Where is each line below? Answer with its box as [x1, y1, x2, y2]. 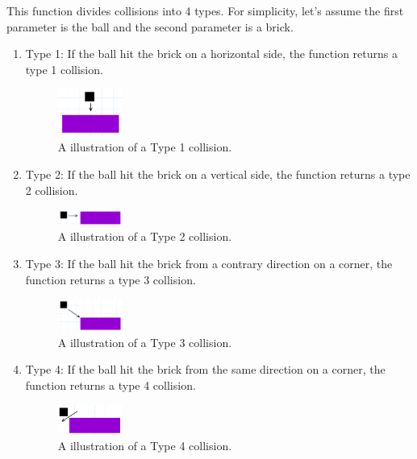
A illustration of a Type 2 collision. [57, 228, 232, 245]
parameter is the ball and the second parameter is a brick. [6, 18, 294, 35]
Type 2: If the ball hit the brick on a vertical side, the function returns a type [25, 165, 411, 182]
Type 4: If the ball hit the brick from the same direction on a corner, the [25, 361, 386, 378]
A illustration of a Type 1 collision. [57, 139, 232, 155]
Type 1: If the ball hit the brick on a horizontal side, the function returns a [25, 45, 398, 62]
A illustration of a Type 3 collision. [57, 333, 232, 350]
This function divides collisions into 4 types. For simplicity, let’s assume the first [6, 2, 404, 19]
